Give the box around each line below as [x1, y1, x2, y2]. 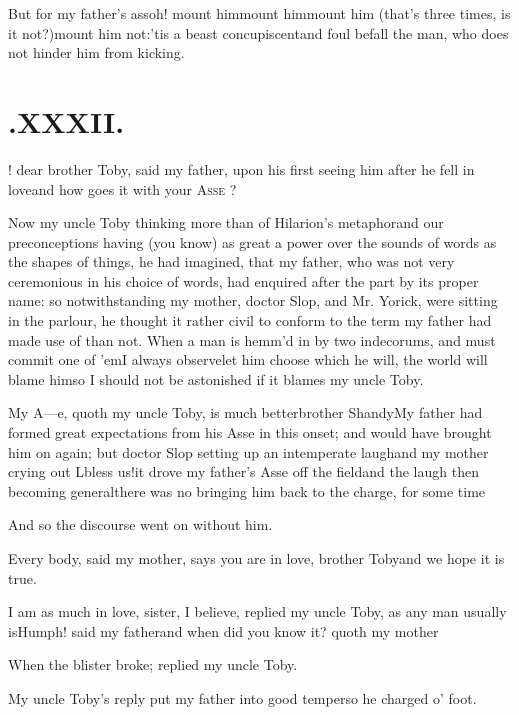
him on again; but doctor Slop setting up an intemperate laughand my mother [8, 441, 489, 462]
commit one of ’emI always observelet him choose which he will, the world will [8, 349, 488, 370]
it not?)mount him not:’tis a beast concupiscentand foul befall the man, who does [8, 22, 509, 43]
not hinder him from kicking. [8, 42, 185, 63]
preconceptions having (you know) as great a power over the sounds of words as [8, 231, 497, 252]
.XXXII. [8, 100, 125, 141]
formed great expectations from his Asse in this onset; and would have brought [8, 422, 492, 443]
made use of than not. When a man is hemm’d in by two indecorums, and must [8, 329, 496, 350]
